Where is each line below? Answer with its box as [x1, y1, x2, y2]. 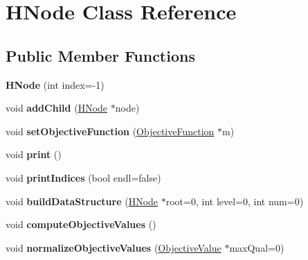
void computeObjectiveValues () [6, 217, 156, 232]
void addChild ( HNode [6, 101, 108, 115]
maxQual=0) [229, 240, 284, 254]
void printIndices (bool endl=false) [6, 170, 161, 184]
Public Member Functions [6, 44, 195, 66]
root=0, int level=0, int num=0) [165, 193, 304, 208]
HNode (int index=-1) [6, 77, 105, 92]
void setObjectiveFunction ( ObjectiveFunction [6, 123, 215, 138]
